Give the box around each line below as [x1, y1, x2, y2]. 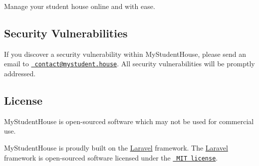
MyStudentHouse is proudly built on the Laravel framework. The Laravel [4, 143, 228, 153]
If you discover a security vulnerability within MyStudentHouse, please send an [4, 48, 247, 59]
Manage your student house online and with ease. [4, 1, 155, 11]
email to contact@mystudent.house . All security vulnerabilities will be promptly [4, 58, 255, 69]
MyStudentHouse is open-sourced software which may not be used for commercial [4, 116, 254, 126]
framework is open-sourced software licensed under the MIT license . [4, 152, 218, 163]
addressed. [4, 68, 36, 79]
